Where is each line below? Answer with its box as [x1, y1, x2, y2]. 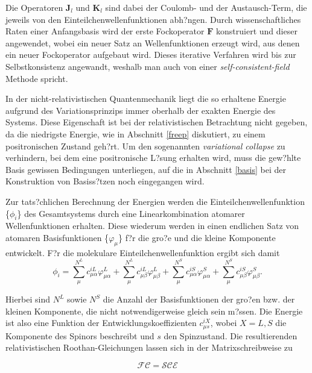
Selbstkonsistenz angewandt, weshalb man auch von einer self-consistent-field [5, 60, 290, 72]
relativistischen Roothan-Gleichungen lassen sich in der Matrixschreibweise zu [5, 341, 293, 354]
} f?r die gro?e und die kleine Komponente [118, 231, 276, 243]
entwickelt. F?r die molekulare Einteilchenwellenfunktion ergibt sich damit [5, 246, 280, 259]
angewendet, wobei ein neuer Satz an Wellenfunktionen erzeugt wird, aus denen [5, 36, 300, 49]
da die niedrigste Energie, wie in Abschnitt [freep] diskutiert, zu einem [5, 127, 266, 140]
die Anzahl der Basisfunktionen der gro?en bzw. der [103, 293, 295, 306]
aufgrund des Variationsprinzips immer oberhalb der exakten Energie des [5, 104, 276, 116]
